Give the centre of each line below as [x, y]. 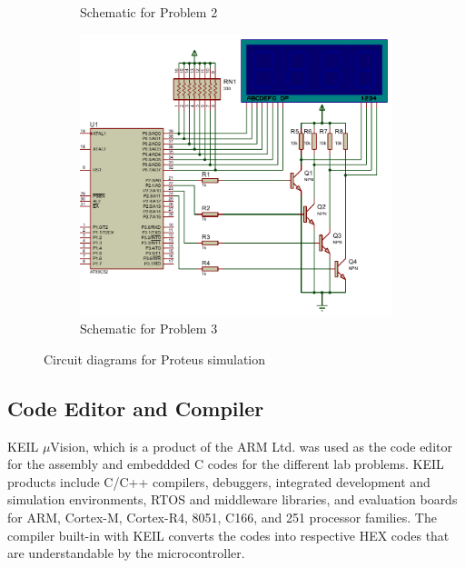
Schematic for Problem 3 [149, 329]
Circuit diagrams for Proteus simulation [155, 359]
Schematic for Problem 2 [149, 12]
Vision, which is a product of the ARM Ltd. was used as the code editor [251, 446]
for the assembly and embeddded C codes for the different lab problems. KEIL [226, 464]
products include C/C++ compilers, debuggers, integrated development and [219, 481]
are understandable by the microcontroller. [126, 553]
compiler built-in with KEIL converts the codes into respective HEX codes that [228, 535]
